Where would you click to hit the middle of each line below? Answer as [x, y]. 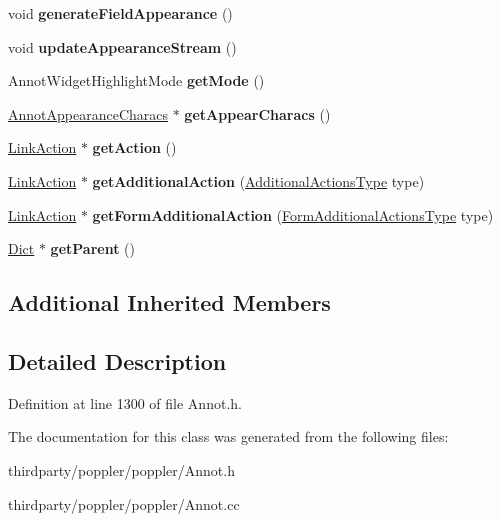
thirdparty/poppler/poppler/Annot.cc [124, 503]
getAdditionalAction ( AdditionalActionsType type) [258, 180]
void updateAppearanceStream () [122, 46]
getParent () [92, 248]
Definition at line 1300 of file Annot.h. [125, 402]
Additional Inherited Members [169, 302]
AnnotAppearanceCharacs [88, 113]
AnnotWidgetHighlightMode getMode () [136, 80]
